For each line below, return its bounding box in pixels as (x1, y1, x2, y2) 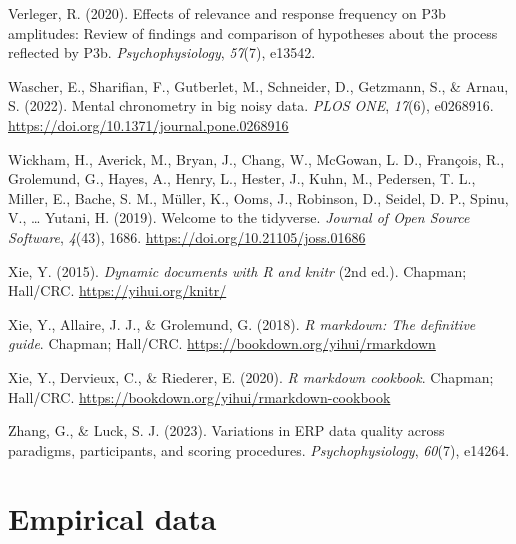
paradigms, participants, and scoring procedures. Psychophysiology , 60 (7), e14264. (8, 439, 510, 460)
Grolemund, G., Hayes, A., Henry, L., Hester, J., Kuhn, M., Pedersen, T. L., (8, 168, 476, 189)
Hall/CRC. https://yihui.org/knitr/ (8, 280, 227, 301)
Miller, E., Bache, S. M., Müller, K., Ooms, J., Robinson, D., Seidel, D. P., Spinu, (8, 187, 509, 208)
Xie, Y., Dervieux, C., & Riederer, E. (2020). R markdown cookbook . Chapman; (8, 366, 494, 387)
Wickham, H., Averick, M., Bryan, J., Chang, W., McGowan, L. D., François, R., (8, 148, 505, 169)
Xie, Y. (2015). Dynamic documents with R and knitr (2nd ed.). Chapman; (8, 260, 467, 281)
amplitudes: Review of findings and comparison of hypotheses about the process (8, 22, 498, 43)
